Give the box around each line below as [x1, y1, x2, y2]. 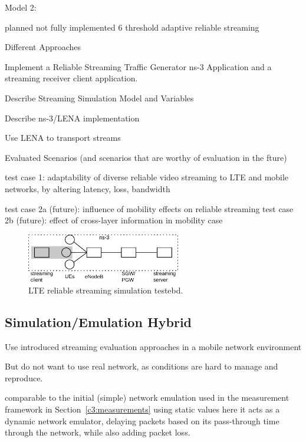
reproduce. [5, 371, 43, 384]
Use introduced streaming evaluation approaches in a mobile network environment [5, 340, 302, 352]
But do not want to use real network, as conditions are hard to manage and [5, 360, 278, 372]
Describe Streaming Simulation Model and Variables [5, 91, 194, 104]
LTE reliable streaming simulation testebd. [28, 283, 183, 296]
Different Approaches [5, 41, 81, 53]
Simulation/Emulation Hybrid [5, 312, 192, 331]
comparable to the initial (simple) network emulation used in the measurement [5, 391, 289, 404]
